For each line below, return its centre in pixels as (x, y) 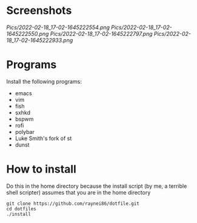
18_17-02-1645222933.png (40, 40)
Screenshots (39, 11)
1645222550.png (28, 33)
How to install (42, 169)
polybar (25, 131)
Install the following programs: (44, 81)
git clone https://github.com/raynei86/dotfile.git (73, 204)
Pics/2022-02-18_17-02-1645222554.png (58, 27)
